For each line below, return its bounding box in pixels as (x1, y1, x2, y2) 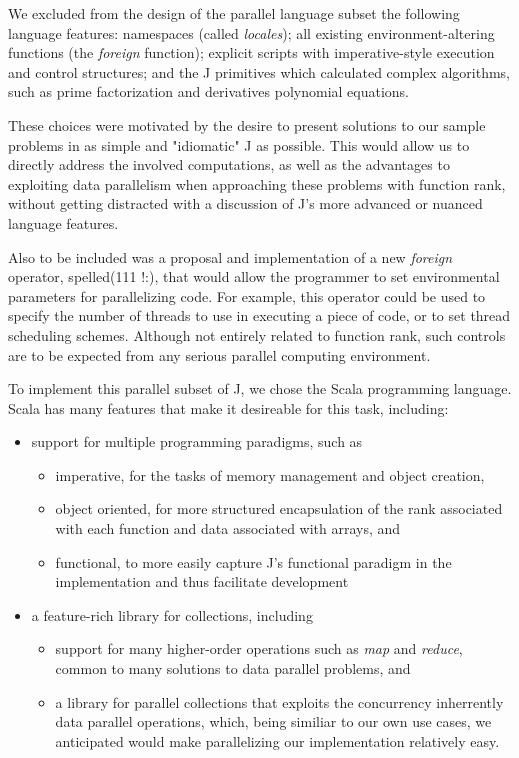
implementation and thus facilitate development (55, 571, 349, 592)
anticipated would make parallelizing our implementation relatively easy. (55, 730, 500, 751)
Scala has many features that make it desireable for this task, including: (8, 397, 449, 418)
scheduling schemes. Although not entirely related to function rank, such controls (8, 324, 506, 345)
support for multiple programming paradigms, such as (31, 431, 363, 452)
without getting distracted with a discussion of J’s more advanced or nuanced (8, 193, 483, 214)
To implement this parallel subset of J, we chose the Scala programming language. (8, 378, 512, 399)
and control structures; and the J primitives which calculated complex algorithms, (8, 61, 510, 82)
